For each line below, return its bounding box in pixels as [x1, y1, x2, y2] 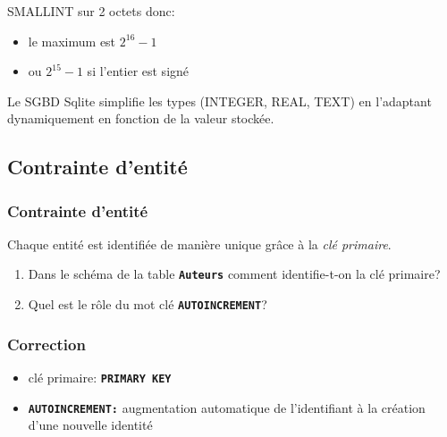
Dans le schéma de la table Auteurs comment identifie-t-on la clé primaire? [28, 265, 441, 283]
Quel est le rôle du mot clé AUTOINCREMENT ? [28, 295, 267, 314]
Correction [7, 332, 86, 355]
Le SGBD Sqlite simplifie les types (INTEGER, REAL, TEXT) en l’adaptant [7, 91, 432, 110]
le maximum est [28, 31, 116, 50]
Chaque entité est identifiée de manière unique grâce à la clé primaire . [7, 234, 392, 253]
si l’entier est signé [87, 62, 190, 80]
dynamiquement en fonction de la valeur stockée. [7, 109, 274, 128]
